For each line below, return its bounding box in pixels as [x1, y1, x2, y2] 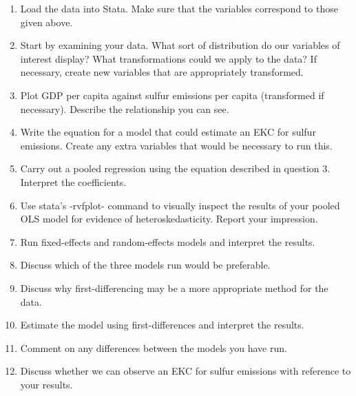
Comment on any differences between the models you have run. [20, 340, 287, 355]
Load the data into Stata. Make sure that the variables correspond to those [20, 1, 338, 15]
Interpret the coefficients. [20, 174, 127, 189]
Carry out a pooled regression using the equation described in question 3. [20, 161, 331, 176]
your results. [20, 377, 73, 391]
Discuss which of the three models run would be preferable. [20, 258, 271, 272]
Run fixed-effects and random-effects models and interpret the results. [20, 234, 315, 249]
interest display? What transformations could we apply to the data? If [20, 51, 317, 65]
